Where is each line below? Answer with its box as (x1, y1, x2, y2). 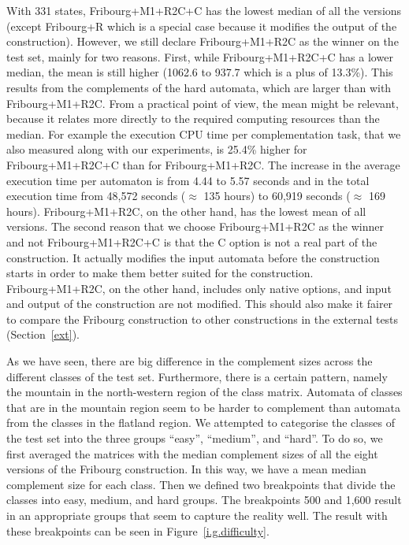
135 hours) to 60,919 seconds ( (203, 187, 351, 204)
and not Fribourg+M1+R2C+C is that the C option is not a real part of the (6, 233, 377, 250)
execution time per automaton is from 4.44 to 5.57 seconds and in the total (6, 172, 370, 188)
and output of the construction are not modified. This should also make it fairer (6, 295, 393, 312)
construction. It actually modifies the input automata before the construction (6, 249, 380, 265)
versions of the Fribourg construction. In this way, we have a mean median (6, 461, 366, 477)
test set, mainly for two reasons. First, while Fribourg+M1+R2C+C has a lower (6, 48, 393, 65)
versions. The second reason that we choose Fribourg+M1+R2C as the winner (6, 218, 384, 235)
